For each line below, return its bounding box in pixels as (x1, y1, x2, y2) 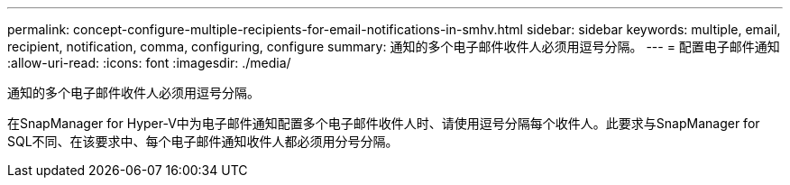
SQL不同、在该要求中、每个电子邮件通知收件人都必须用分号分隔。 (7, 134, 399, 149)
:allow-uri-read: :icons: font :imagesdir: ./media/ (7, 55, 291, 70)
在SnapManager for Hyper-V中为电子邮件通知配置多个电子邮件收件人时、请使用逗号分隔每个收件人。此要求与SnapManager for (7, 116, 760, 131)
